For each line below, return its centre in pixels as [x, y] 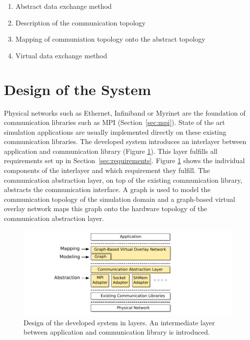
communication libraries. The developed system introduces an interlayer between [125, 141]
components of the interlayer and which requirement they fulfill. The [107, 170]
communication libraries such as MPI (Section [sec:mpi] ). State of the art [114, 122]
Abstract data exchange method [63, 6]
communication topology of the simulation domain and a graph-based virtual [120, 199]
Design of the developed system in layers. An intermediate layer [119, 322]
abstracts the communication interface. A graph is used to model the [107, 189]
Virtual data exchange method [61, 55]
